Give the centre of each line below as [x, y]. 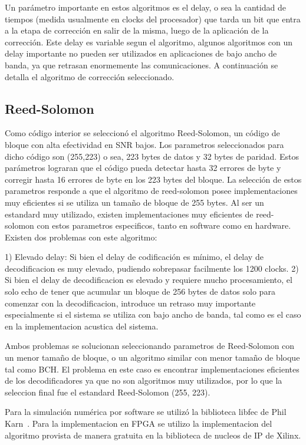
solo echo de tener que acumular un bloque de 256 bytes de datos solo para [140, 291]
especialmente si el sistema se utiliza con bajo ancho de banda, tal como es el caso [153, 314]
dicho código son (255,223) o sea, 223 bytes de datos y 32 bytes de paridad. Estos [152, 156]
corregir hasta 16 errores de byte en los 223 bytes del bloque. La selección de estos [153, 179]
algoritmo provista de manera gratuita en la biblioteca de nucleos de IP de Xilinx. [153, 435]
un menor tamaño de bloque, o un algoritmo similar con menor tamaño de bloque [152, 357]
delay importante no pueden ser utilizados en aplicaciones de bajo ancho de [141, 53]
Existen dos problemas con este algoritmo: [81, 237]
